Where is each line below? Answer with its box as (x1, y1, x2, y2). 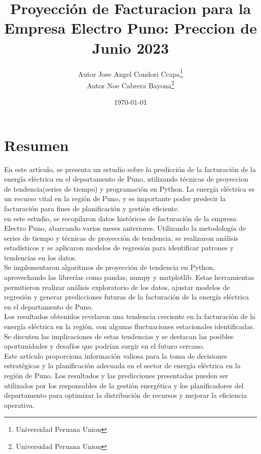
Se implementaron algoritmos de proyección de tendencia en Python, (4, 262, 215, 272)
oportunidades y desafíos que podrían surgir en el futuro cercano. (4, 341, 205, 351)
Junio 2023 (92, 37, 169, 58)
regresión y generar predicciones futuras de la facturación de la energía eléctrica (4, 291, 249, 302)
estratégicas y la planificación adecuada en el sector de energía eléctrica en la (4, 360, 241, 371)
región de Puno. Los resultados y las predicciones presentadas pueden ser (4, 370, 228, 380)
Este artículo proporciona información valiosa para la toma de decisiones (4, 350, 227, 361)
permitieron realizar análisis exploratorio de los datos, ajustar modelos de (4, 281, 230, 292)
